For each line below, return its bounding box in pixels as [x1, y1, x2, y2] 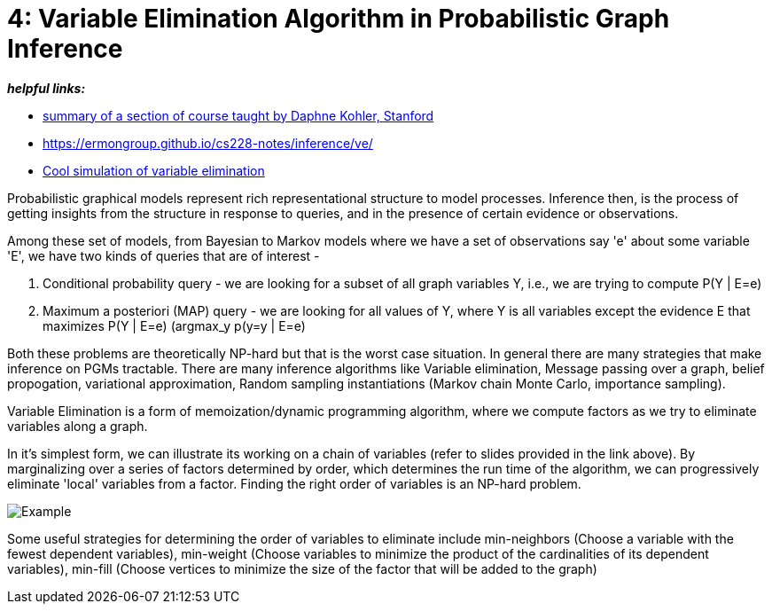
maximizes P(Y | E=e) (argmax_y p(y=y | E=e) [43, 317, 306, 333]
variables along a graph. [7, 418, 148, 434]
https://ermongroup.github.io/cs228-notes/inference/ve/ [43, 135, 373, 151]
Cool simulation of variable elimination [43, 162, 265, 178]
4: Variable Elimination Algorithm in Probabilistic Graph [7, 4, 670, 34]
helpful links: [7, 80, 86, 96]
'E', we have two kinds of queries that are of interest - [7, 247, 320, 263]
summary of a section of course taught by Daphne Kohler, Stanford [43, 107, 434, 123]
